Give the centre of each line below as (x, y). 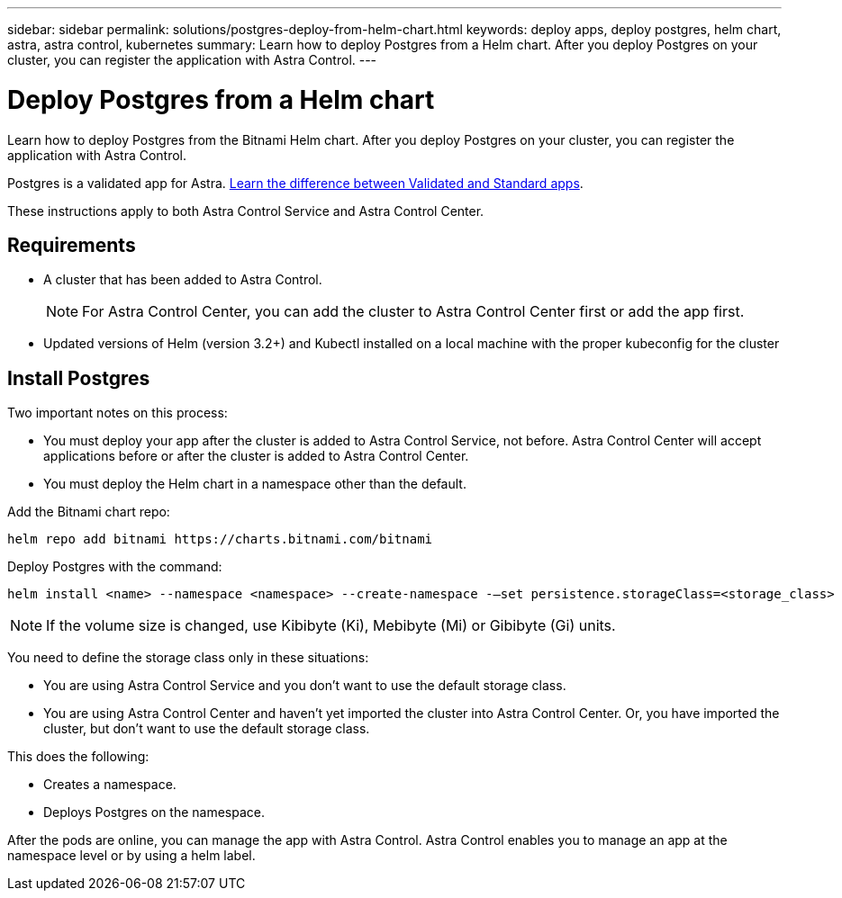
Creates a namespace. (110, 785)
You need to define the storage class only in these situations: (188, 658)
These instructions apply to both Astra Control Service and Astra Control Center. (246, 211)
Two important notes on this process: (118, 413)
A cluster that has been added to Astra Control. (183, 280)
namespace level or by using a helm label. (131, 856)
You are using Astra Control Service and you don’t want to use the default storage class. (305, 686)
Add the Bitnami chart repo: (89, 512)
